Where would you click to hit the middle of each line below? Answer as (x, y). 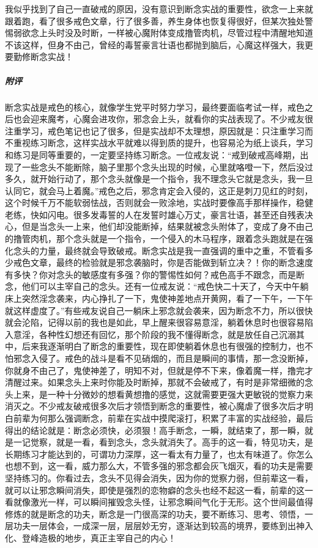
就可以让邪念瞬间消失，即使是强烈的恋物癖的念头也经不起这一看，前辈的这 (155, 490)
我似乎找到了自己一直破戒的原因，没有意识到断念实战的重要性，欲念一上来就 (159, 9)
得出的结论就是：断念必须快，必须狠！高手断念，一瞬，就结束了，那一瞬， (155, 430)
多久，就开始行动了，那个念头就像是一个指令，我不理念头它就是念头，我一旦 (159, 179)
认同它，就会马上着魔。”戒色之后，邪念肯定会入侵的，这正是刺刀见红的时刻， (159, 190)
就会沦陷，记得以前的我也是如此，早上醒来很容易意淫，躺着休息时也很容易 (155, 322)
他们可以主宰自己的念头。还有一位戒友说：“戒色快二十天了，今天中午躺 (165, 286)
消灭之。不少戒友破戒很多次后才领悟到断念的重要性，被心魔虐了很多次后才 (155, 406)
